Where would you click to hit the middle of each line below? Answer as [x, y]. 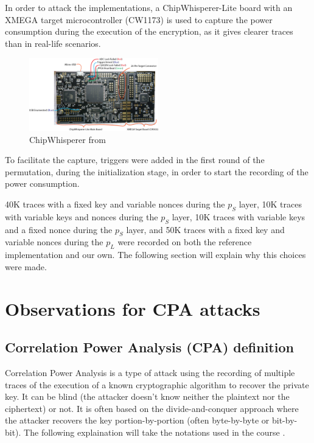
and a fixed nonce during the [59, 229]
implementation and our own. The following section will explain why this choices [155, 255]
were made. [26, 266]
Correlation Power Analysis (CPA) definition [149, 347]
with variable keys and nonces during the [82, 216]
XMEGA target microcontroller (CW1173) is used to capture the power [139, 19]
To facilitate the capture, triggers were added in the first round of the [135, 160]
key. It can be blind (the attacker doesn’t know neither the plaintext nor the [147, 396]
